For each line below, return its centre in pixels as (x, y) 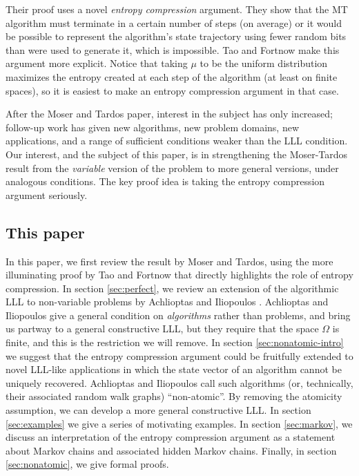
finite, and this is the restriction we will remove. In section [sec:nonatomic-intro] (175, 342)
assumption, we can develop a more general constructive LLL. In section (158, 410)
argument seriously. (47, 194)
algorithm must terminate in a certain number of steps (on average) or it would (174, 22)
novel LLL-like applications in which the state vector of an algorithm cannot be (174, 369)
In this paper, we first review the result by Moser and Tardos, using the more (169, 261)
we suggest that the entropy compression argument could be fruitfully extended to (179, 355)
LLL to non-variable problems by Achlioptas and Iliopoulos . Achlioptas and (167, 302)
